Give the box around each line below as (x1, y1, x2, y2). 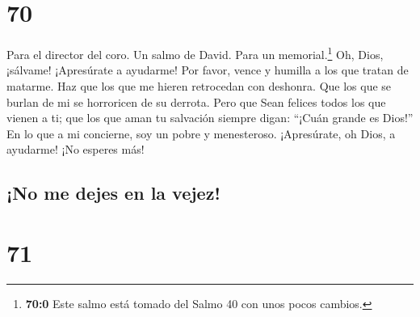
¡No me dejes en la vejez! (6, 180, 220, 205)
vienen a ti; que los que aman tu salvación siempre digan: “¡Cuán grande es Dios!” (6, 109, 414, 126)
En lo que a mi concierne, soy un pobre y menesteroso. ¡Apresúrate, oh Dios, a (6, 125, 396, 142)
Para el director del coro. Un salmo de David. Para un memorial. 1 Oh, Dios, (6, 44, 384, 62)
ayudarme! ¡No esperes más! (6, 141, 145, 158)
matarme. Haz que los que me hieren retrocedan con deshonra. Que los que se (6, 77, 392, 94)
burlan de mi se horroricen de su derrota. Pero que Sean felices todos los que (6, 93, 386, 110)
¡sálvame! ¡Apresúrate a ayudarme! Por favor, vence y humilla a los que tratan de (6, 61, 409, 78)
